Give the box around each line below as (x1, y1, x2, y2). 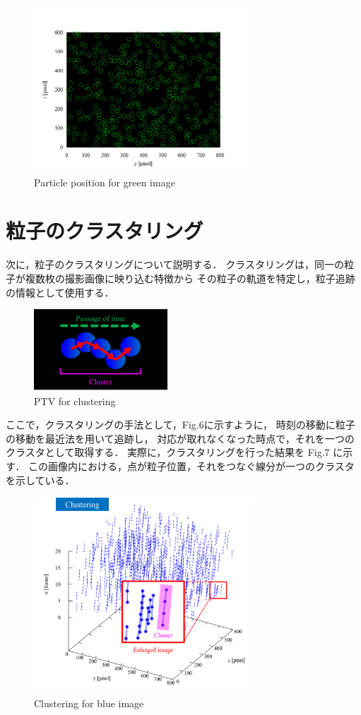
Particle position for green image (34, 174, 175, 189)
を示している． (6, 472, 75, 487)
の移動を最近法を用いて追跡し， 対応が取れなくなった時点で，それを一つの (6, 431, 355, 445)
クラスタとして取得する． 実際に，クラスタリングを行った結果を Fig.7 (6, 445, 330, 459)
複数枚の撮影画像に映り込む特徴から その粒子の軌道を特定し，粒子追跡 (25, 271, 355, 285)
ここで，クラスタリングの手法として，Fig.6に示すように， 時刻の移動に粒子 (6, 417, 355, 432)
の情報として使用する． (6, 284, 114, 299)
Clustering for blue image (34, 695, 144, 710)
